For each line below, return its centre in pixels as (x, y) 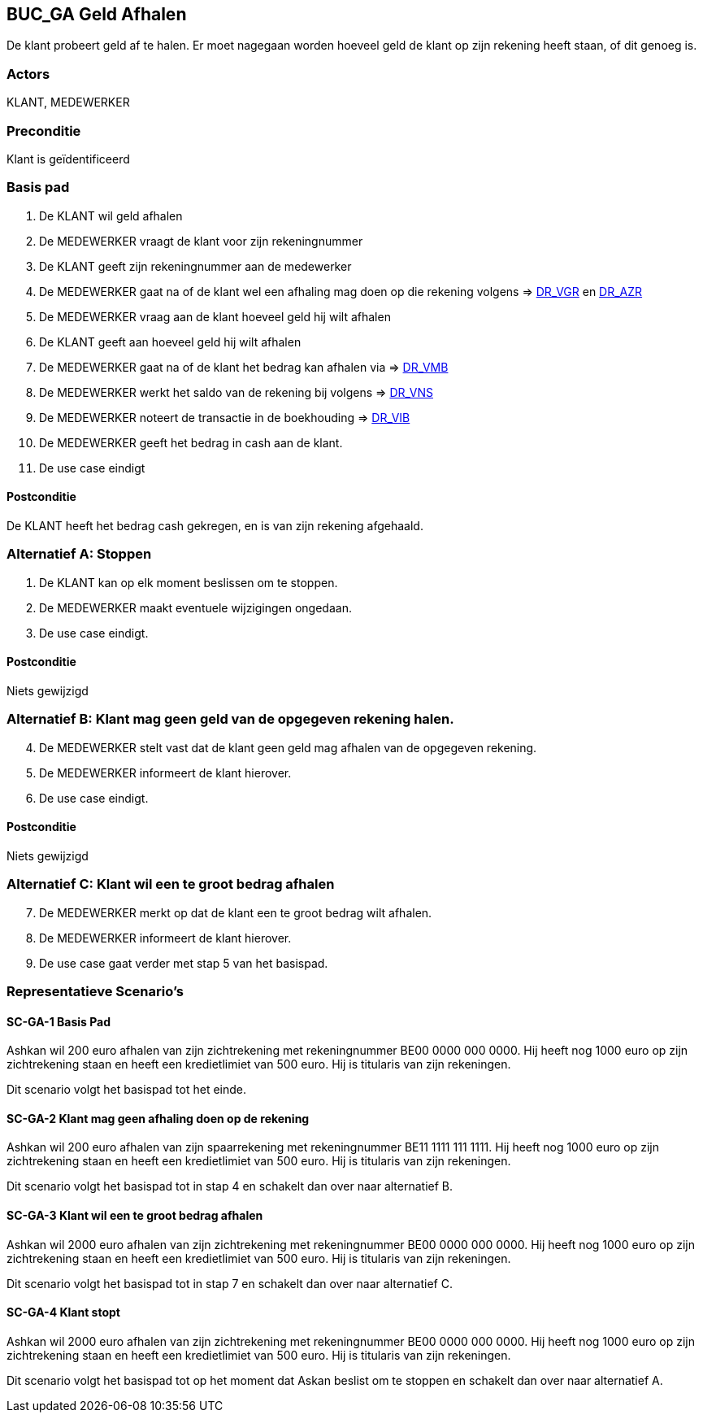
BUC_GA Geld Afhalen (97, 14)
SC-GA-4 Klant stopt (63, 1312)
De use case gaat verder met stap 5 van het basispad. (184, 963)
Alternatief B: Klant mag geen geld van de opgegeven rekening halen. (230, 719)
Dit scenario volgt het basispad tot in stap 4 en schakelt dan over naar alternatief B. (230, 1186)
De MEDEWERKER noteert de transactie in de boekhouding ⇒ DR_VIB (225, 417)
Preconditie (44, 131)
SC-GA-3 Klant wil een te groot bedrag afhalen (135, 1215)
